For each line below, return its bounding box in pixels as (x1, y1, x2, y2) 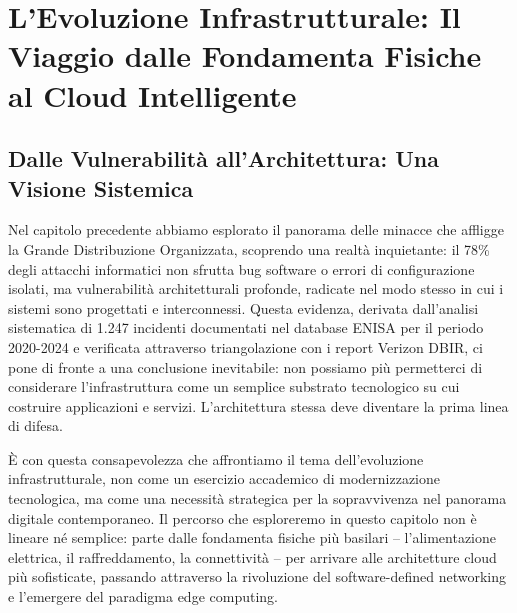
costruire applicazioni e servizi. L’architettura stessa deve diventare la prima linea (8, 395, 509, 416)
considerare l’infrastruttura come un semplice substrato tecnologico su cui (8, 376, 460, 397)
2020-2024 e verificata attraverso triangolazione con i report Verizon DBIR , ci (8, 336, 483, 357)
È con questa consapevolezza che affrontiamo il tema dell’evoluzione (8, 448, 424, 469)
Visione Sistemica (8, 172, 194, 203)
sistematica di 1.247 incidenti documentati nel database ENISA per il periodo (8, 317, 484, 338)
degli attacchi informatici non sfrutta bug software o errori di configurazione (8, 258, 475, 279)
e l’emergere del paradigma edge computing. (8, 586, 278, 607)
